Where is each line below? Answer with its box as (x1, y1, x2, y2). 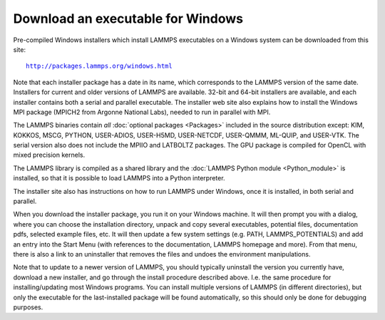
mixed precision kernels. (13, 150, 86, 160)
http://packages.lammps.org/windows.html (26, 62, 173, 71)
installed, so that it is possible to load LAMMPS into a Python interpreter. (13, 174, 225, 182)
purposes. (13, 303, 43, 311)
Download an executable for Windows (13, 11, 244, 26)
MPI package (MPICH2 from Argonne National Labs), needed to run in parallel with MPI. (13, 108, 271, 116)
